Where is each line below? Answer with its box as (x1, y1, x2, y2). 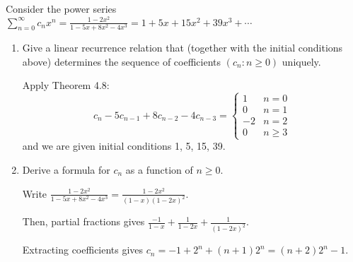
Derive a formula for (22, 162, 110, 177)
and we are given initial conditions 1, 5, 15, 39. (22, 138, 226, 153)
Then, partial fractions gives (22, 214, 145, 229)
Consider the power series (6, 1, 117, 16)
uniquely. (282, 54, 321, 69)
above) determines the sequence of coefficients (22, 54, 221, 69)
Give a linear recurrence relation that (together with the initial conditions (22, 40, 343, 54)
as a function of (125, 162, 193, 177)
